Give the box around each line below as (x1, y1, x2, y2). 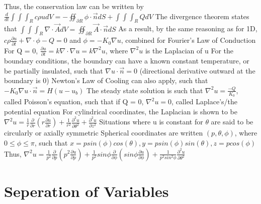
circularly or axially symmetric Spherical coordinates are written (4, 127, 203, 138)
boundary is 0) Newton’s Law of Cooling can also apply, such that (4, 75, 208, 86)
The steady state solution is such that (86, 85, 203, 95)
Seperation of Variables (4, 180, 169, 201)
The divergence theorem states (155, 11, 249, 21)
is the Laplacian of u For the (145, 45, 234, 55)
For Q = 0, (4, 45, 38, 55)
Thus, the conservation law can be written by (4, 1, 144, 11)
